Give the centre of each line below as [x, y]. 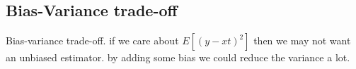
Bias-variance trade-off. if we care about [92, 40]
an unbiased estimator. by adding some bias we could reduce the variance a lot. [178, 57]
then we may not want [302, 40]
